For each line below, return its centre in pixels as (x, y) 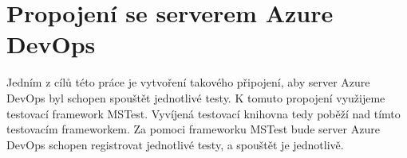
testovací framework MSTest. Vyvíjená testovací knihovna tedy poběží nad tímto (203, 113)
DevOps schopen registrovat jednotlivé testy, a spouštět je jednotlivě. (175, 144)
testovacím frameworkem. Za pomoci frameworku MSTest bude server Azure (193, 129)
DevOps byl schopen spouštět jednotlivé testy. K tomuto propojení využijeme (196, 97)
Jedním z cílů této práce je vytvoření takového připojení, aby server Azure (188, 82)
